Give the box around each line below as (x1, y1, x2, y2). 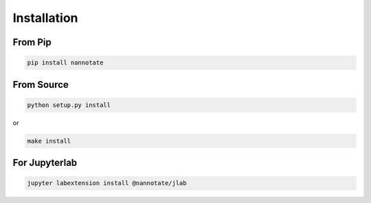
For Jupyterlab (12, 157, 78, 169)
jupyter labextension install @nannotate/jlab (27, 179, 187, 187)
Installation (12, 10, 78, 25)
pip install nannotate (27, 59, 104, 67)
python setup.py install (27, 101, 111, 109)
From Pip (12, 36, 52, 48)
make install (27, 137, 71, 145)
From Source (12, 79, 69, 91)
